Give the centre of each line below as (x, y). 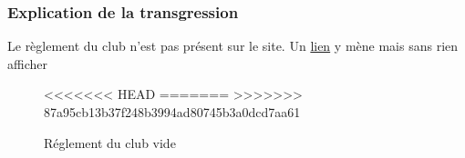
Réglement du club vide (110, 142)
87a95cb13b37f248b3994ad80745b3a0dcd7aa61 (172, 112)
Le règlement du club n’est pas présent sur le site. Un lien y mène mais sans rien (233, 46)
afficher (27, 63)
